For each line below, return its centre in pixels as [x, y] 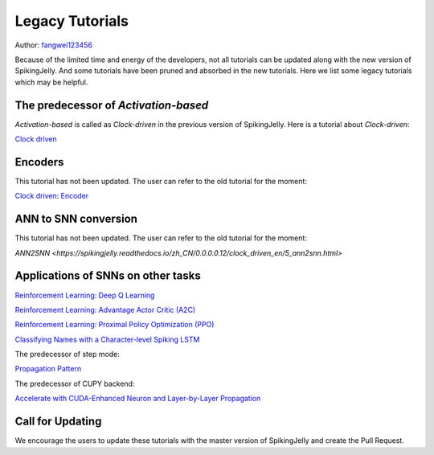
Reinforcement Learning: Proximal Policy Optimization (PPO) [115, 325]
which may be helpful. [51, 82]
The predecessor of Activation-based [112, 105]
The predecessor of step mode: [67, 355]
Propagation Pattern [48, 369]
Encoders [39, 162]
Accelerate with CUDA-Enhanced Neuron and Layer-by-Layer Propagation [138, 399]
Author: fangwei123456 [53, 45]
